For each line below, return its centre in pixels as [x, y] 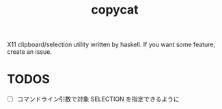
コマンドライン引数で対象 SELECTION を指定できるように [98, 99]
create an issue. [30, 52]
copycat [115, 10]
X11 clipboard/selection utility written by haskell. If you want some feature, [111, 45]
